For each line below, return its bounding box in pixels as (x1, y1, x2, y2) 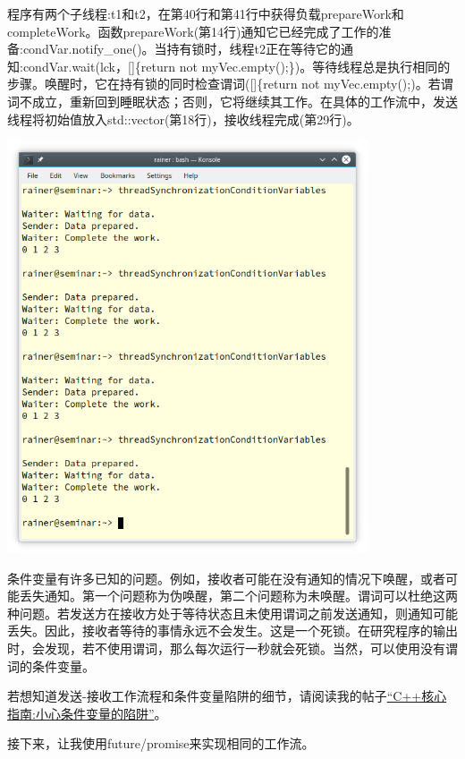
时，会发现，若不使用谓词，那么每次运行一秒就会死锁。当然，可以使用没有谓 (7, 639, 458, 657)
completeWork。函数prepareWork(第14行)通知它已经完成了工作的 (7, 21, 379, 40)
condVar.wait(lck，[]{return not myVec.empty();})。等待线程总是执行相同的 (22, 56, 451, 75)
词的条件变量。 (7, 656, 95, 675)
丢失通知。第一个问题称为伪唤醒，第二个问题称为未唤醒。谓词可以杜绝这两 (19, 586, 458, 605)
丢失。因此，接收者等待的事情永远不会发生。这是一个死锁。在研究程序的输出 (7, 621, 458, 640)
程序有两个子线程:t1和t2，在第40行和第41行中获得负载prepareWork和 (7, 4, 404, 22)
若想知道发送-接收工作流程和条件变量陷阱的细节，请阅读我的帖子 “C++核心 (7, 687, 447, 705)
